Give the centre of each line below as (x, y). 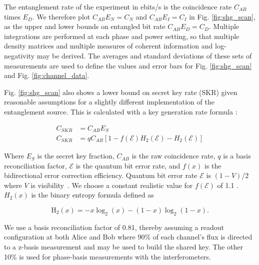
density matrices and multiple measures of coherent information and (108, 46)
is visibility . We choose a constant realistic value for (112, 185)
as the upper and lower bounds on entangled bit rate (85, 26)
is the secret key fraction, (76, 156)
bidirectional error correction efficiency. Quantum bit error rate (101, 175)
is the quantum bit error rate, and (128, 165)
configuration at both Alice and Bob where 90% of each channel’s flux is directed (128, 237)
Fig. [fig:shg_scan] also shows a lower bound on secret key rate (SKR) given (121, 92)
